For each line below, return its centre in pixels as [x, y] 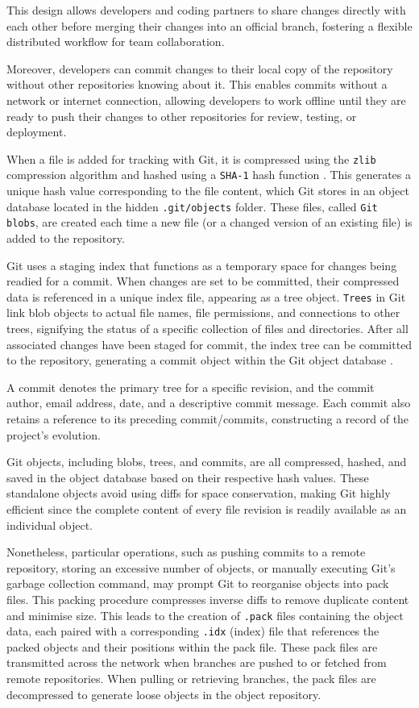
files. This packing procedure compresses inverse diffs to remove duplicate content [208, 599]
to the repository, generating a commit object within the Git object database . [200, 360]
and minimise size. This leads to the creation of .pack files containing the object [205, 615]
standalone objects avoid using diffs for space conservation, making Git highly [199, 493]
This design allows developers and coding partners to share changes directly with [206, 10]
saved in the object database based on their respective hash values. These [188, 477]
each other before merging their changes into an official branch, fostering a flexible [209, 25]
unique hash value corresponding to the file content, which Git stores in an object [208, 191]
